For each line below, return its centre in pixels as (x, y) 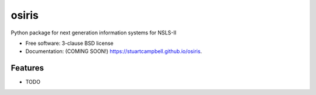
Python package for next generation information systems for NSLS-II (94, 33)
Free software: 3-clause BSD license (69, 43)
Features (27, 68)
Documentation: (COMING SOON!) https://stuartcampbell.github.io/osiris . (114, 51)
